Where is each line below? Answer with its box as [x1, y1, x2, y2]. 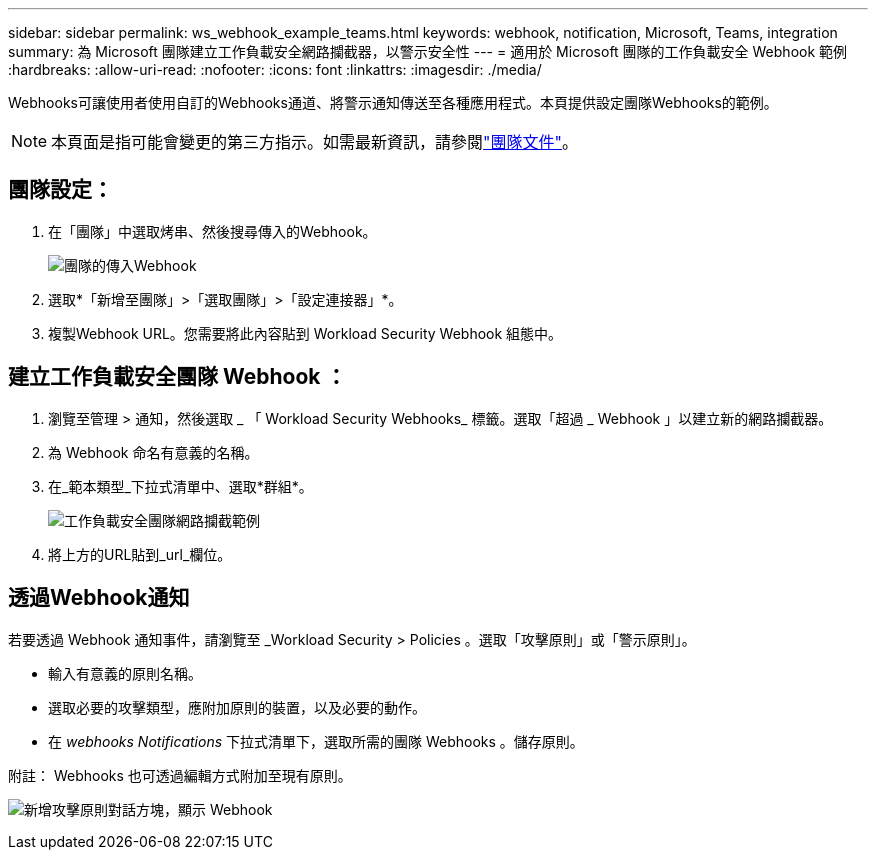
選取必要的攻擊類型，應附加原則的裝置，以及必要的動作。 [48, 698, 426, 716]
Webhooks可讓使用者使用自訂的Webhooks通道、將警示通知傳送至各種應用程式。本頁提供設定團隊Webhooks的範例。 [8, 94, 778, 111]
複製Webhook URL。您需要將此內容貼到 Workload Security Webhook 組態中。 [48, 324, 563, 342]
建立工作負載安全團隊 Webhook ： [8, 364, 347, 390]
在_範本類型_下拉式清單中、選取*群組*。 [48, 477, 313, 495]
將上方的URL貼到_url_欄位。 [48, 545, 232, 563]
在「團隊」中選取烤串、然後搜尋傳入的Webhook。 [48, 222, 377, 240]
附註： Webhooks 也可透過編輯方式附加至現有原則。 [8, 766, 352, 784]
